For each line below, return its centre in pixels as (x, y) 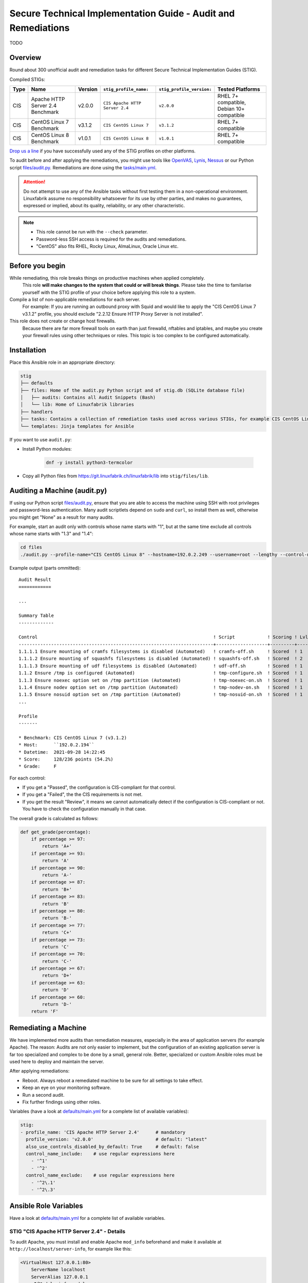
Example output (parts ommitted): (45, 568)
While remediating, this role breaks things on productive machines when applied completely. (107, 278)
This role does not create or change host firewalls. (63, 321)
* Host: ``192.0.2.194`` (57, 745)
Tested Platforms (239, 89)
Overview (25, 58)
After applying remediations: (40, 1071)
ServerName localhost (58, 1270)
